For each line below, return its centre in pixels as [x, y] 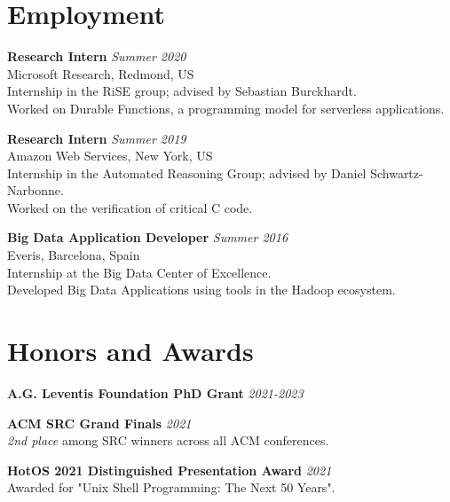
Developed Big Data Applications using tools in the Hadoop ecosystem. [201, 290]
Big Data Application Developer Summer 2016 [148, 237]
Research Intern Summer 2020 [97, 56]
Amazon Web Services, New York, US [110, 156]
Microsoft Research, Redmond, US [101, 73]
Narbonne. [36, 190]
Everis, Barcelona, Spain [74, 255]
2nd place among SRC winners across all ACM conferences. [168, 440]
